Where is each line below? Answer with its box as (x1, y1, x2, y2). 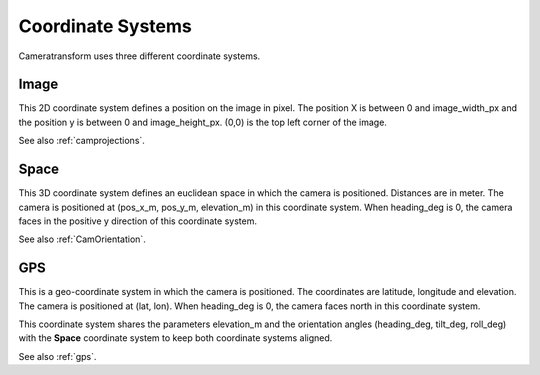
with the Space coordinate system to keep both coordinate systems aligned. (18, 332, 333, 344)
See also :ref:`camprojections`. (18, 135, 145, 147)
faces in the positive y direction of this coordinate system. (18, 215, 257, 227)
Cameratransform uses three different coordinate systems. (18, 50, 261, 62)
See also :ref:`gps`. (18, 350, 97, 362)
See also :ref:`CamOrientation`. (18, 233, 147, 245)
